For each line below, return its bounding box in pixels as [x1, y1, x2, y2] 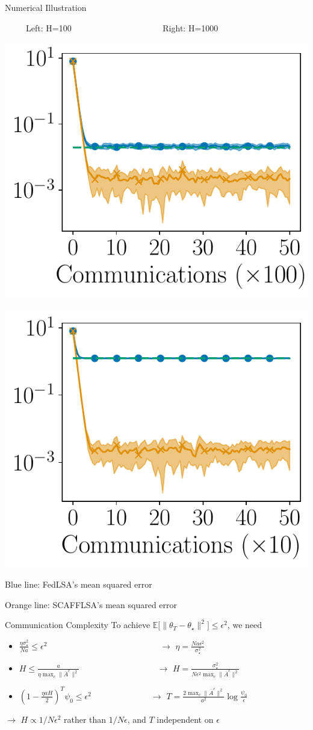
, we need [227, 618, 262, 631]
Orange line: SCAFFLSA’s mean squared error [5, 598, 178, 611]
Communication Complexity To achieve [5, 618, 150, 631]
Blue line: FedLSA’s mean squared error [5, 578, 152, 591]
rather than [63, 713, 107, 725]
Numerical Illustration [5, 1, 87, 13]
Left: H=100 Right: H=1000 [25, 21, 218, 34]
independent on [156, 713, 214, 725]
